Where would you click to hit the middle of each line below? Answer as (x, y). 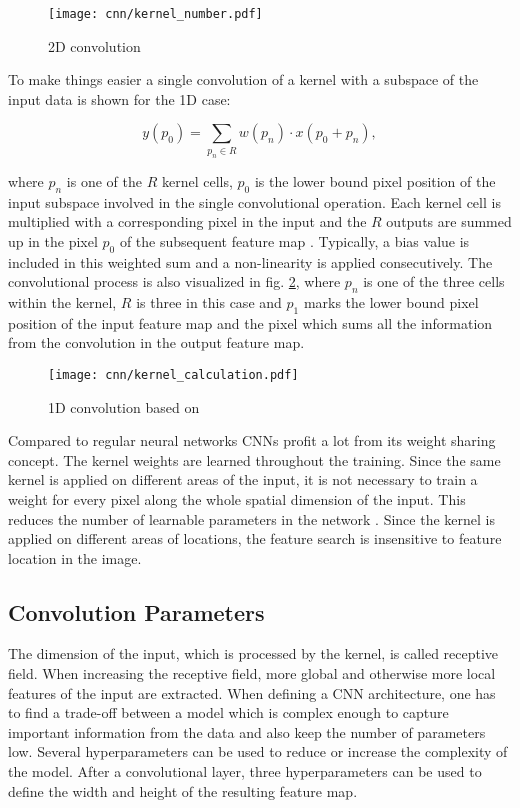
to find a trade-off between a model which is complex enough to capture (228, 712)
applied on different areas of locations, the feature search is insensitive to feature (255, 538)
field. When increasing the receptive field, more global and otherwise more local (252, 673)
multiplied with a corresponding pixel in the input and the (187, 221)
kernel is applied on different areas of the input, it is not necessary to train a (243, 479)
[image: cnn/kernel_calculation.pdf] (173, 374)
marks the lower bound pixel (391, 301)
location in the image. (75, 557)
